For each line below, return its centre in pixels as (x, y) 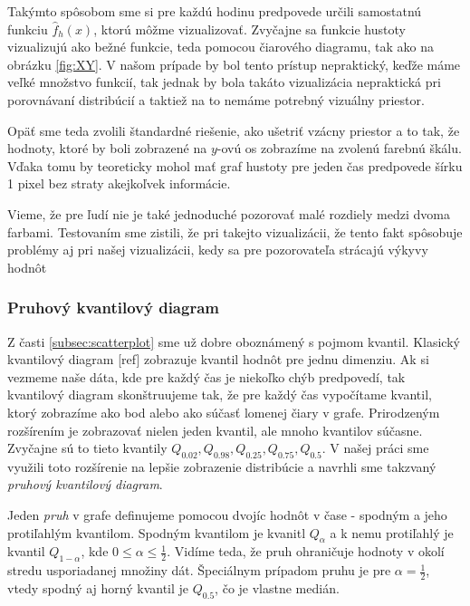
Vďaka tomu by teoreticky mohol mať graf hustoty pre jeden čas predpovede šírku (235, 165)
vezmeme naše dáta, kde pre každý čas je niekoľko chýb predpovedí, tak (206, 376)
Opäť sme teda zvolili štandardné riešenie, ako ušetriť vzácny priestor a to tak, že (234, 130)
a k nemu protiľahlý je (392, 532)
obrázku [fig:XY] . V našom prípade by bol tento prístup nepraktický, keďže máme (234, 64)
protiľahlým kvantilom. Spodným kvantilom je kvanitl (157, 532)
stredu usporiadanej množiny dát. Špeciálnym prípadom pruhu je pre (199, 570)
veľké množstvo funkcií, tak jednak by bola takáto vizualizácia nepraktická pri (224, 82)
